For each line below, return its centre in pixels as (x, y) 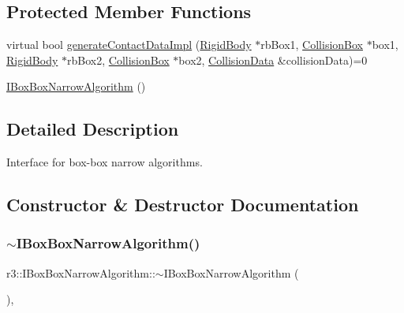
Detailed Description (93, 129)
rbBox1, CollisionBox (312, 45)
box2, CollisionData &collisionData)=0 (273, 60)
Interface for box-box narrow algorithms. (105, 162)
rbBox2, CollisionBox (118, 60)
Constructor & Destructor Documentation (183, 205)
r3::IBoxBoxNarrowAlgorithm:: (81, 272)
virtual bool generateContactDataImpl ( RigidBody (129, 45)
